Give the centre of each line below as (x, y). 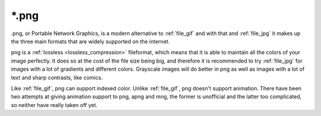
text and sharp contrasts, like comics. (57, 77)
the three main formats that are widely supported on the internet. (90, 41)
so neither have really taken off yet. (54, 105)
